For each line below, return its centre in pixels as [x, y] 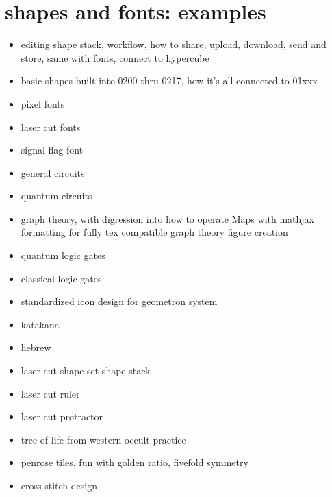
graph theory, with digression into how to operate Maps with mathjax [167, 218]
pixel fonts [43, 103]
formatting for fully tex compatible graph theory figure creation [154, 232]
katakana [40, 324]
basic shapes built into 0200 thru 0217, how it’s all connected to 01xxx [169, 81]
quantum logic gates [63, 255]
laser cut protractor [62, 416]
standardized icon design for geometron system [119, 301]
